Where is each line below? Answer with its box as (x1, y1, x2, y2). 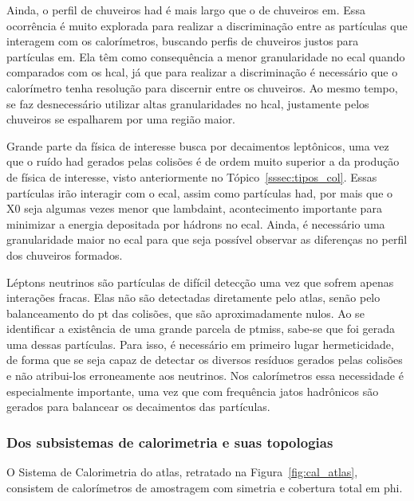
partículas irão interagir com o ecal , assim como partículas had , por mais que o (6, 184, 393, 201)
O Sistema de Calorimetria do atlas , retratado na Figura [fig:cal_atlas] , (6, 464, 358, 480)
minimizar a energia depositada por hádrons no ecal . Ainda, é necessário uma (6, 215, 385, 232)
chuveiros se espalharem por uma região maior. (6, 111, 236, 127)
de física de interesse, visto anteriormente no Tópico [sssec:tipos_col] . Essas (6, 168, 377, 185)
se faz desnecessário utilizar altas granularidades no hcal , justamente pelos (6, 95, 369, 112)
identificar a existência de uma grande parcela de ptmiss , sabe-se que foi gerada (6, 320, 396, 337)
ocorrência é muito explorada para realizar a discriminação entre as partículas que (6, 17, 408, 33)
